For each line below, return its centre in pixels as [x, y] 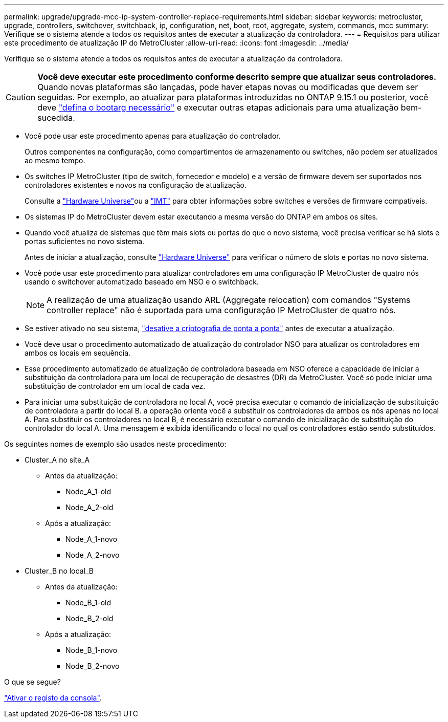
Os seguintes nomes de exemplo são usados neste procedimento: [115, 444]
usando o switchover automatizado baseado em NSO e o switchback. [142, 282]
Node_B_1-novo [92, 650]
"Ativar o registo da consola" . [53, 698]
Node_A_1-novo [92, 539]
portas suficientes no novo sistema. [85, 241]
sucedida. [56, 118]
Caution [21, 97]
